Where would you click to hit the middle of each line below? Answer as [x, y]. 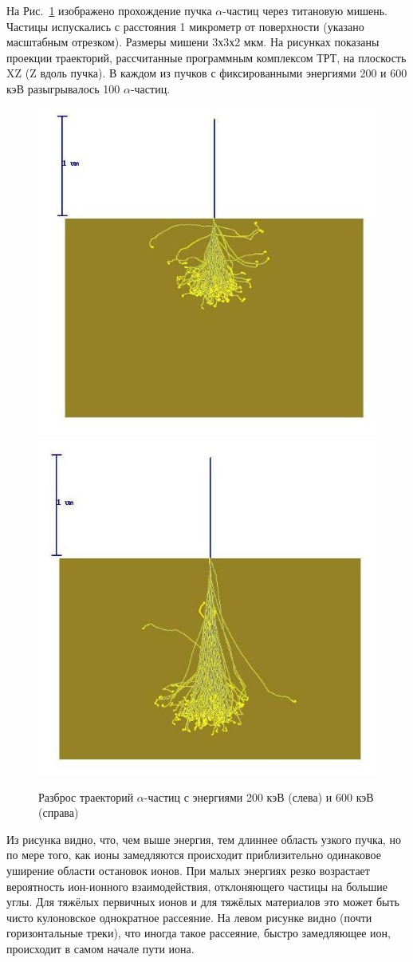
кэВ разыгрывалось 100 [63, 88]
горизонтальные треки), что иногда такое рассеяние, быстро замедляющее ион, [199, 933]
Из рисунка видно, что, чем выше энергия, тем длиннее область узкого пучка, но [204, 839]
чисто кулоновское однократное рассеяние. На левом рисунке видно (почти [189, 917]
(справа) [59, 812]
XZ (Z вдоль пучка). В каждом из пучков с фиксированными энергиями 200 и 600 [207, 73]
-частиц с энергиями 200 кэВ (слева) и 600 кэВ [259, 796]
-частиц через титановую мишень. [305, 10]
